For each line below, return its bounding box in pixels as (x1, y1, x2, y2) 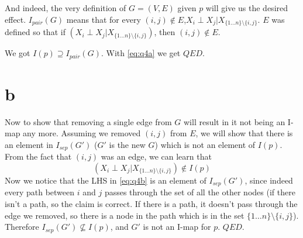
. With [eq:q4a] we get (101, 47, 181, 59)
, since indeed (245, 174, 293, 186)
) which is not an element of (154, 138, 256, 150)
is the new (109, 138, 146, 150)
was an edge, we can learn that (101, 150, 212, 163)
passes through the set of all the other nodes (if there (104, 186, 295, 198)
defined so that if (5, 26, 66, 38)
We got (5, 47, 30, 59)
